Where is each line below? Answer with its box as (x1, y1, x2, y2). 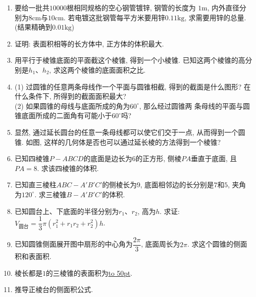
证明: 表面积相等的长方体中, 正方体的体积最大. (14, 38, 164, 48)
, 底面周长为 (141, 239, 180, 249)
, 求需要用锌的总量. (184, 12, 246, 22)
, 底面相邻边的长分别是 (140, 179, 214, 190)
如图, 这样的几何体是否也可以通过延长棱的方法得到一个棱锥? (26, 136, 221, 147)
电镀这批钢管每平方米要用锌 (75, 12, 165, 22)
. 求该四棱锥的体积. (37, 163, 99, 173)
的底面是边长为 (83, 153, 132, 164)
